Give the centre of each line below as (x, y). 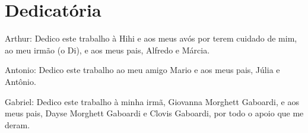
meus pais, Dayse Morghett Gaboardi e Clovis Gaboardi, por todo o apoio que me (154, 113)
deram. (18, 124)
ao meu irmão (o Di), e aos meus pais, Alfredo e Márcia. (107, 50)
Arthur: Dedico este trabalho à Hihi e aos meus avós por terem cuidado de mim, (151, 38)
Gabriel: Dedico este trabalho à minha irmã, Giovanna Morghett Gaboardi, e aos (152, 101)
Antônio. (20, 81)
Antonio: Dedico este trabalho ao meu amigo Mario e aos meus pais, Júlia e (142, 70)
